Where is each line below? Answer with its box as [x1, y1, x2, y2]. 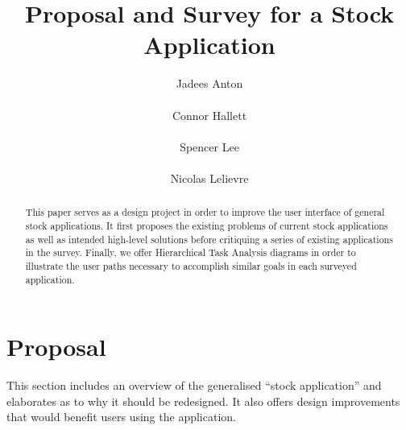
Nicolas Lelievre [170, 169, 249, 186]
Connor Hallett [172, 106, 247, 123]
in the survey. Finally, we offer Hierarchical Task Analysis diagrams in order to [25, 246, 356, 259]
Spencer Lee [180, 138, 239, 155]
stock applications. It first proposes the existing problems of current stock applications [25, 218, 388, 232]
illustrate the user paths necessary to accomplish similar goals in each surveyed [25, 258, 357, 272]
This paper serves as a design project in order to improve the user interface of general [25, 205, 385, 219]
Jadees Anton [176, 75, 243, 92]
